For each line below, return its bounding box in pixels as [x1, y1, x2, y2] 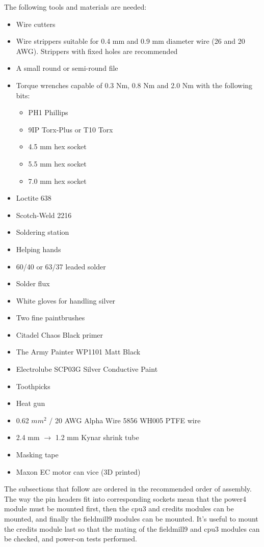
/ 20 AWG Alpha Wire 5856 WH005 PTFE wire [49, 415, 201, 425]
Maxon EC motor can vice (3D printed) [16, 466, 141, 477]
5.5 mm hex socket [28, 158, 87, 169]
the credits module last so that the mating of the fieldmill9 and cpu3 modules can [4, 523, 260, 534]
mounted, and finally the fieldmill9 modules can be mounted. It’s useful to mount [4, 513, 258, 524]
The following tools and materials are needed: [4, 2, 147, 12]
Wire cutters [16, 18, 56, 29]
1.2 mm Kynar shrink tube [55, 432, 139, 443]
